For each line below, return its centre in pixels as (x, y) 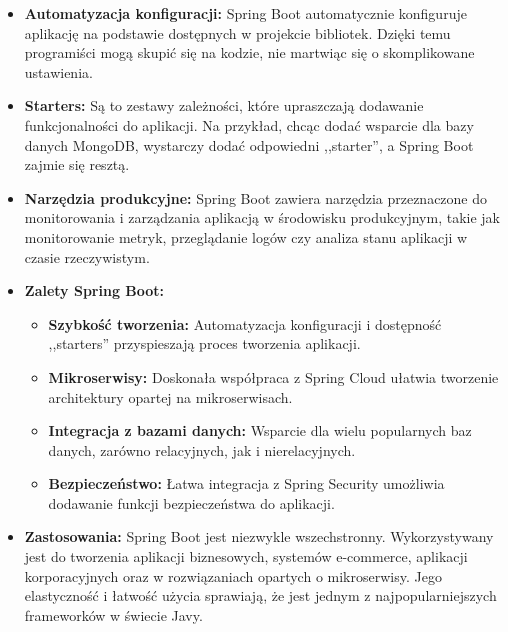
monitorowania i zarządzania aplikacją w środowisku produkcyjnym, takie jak (262, 217)
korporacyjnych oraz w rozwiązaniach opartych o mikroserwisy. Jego (233, 575)
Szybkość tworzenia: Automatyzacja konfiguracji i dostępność (245, 323)
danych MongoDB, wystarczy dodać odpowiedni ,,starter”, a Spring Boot (249, 144)
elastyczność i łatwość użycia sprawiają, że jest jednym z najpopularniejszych (260, 595)
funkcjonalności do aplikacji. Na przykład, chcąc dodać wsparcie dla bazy (249, 124)
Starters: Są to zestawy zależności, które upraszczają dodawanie (224, 105)
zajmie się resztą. (77, 164)
